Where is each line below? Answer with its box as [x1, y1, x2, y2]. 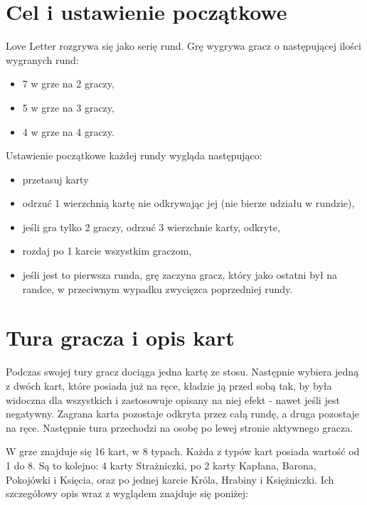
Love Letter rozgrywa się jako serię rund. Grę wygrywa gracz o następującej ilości [6, 38, 361, 53]
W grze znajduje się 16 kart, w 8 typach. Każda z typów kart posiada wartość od [6, 444, 360, 459]
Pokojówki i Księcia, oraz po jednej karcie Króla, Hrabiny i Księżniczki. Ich [6, 472, 334, 487]
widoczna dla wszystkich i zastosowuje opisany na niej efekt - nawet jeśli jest [6, 392, 340, 407]
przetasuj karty [22, 171, 89, 186]
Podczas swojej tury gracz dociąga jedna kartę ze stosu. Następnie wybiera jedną [6, 364, 359, 379]
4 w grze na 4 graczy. [22, 124, 115, 139]
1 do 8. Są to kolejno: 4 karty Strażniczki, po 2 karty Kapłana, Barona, [6, 457, 317, 472]
